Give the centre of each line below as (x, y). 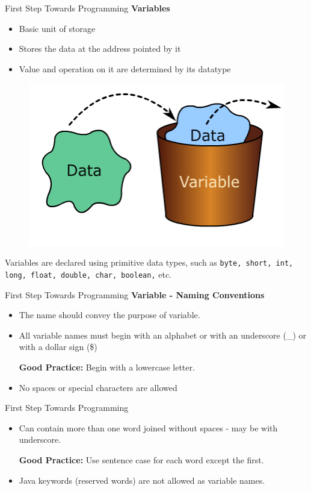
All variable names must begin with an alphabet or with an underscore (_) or (163, 335)
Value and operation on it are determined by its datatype (125, 68)
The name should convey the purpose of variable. (109, 315)
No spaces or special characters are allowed (98, 387)
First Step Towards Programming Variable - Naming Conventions (135, 294)
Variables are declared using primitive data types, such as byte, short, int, (149, 262)
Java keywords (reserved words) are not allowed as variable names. (142, 480)
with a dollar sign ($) (58, 347)
